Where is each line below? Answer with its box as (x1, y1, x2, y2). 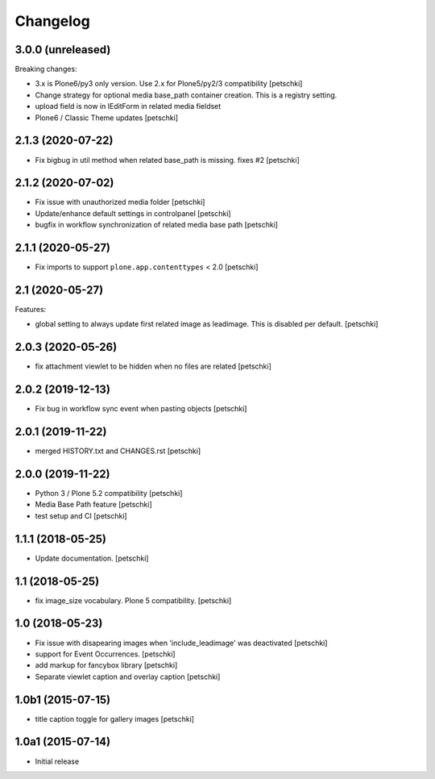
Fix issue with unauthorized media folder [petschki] (35, 198, 205, 207)
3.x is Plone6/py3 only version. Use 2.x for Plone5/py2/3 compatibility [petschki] (35, 79, 303, 89)
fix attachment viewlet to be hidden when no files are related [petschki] (35, 361, 271, 371)
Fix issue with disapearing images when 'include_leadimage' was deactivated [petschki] (35, 638, 328, 648)
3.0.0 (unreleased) (14, 43, 111, 56)
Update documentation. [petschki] (35, 553, 149, 563)
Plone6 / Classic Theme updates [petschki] (35, 113, 179, 123)
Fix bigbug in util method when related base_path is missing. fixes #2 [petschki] (35, 155, 300, 165)
